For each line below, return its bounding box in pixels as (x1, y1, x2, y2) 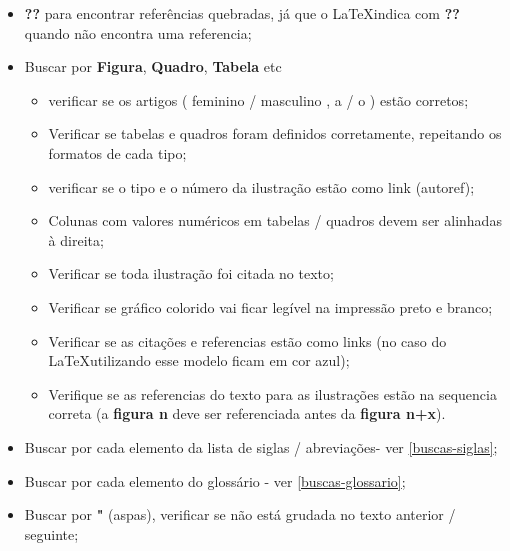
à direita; (48, 229, 104, 250)
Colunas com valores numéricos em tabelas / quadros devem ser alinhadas (48, 210, 502, 231)
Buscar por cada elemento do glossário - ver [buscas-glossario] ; (24, 470, 406, 491)
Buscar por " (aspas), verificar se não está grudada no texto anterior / (24, 504, 456, 525)
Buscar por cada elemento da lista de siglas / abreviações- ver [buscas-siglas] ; (24, 436, 498, 457)
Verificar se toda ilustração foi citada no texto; (48, 263, 334, 284)
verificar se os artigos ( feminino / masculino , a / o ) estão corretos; (48, 89, 469, 110)
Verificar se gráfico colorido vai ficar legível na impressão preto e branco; (48, 296, 493, 317)
